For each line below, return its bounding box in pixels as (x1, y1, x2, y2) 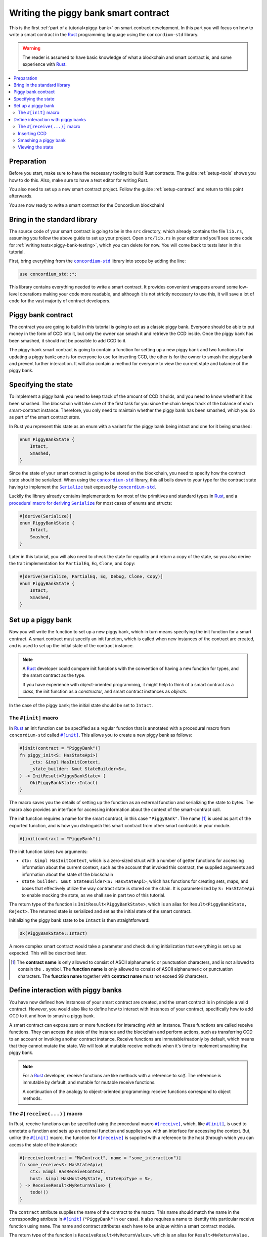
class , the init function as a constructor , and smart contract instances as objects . (22, 688, 187, 695)
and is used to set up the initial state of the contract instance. (9, 643, 134, 649)
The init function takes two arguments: (9, 849, 88, 855)
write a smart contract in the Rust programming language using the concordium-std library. (9, 31, 199, 37)
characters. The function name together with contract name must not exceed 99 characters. (18, 973, 208, 979)
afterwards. (9, 193, 33, 199)
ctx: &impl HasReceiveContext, (30, 1169, 106, 1175)
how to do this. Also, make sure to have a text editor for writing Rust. (9, 177, 149, 183)
